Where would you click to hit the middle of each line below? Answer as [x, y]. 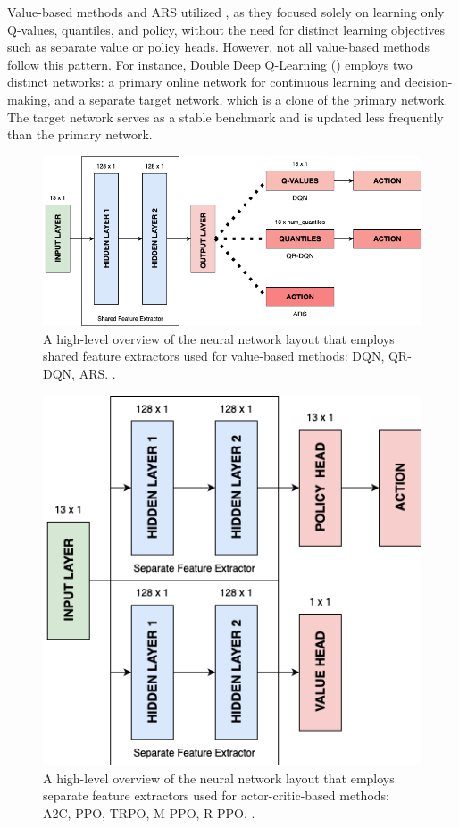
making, [29, 99]
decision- [429, 82]
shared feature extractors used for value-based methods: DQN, [214, 356]
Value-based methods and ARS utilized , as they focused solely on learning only [226, 12]
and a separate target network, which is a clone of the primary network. [251, 99]
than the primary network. [80, 134]
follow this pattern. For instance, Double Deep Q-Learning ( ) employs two [210, 64]
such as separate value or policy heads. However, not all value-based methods [219, 47]
